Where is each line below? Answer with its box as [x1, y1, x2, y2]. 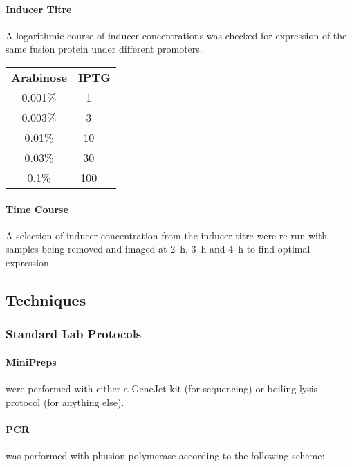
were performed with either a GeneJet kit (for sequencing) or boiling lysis [6, 381, 318, 395]
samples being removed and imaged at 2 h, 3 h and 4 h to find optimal [6, 241, 311, 256]
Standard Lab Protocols [6, 325, 142, 342]
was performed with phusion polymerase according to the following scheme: [6, 448, 325, 462]
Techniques [6, 289, 86, 310]
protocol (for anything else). [6, 394, 124, 409]
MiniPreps [6, 354, 57, 369]
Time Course [6, 201, 68, 216]
